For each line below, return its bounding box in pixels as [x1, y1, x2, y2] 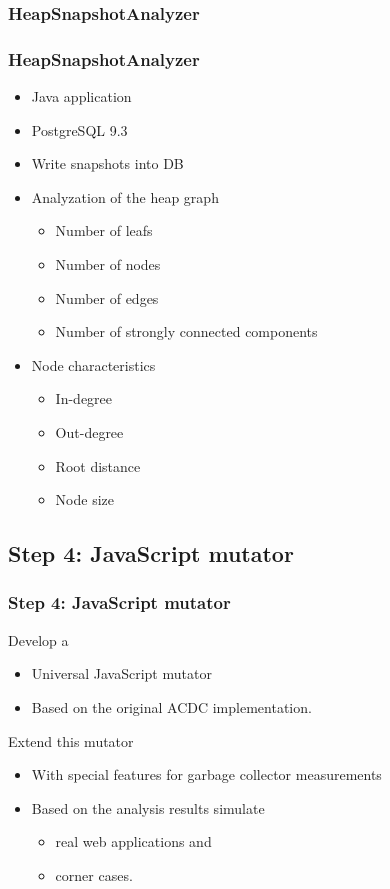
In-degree [55, 388, 113, 409]
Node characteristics [31, 354, 156, 375]
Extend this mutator [8, 730, 134, 751]
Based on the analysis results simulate [31, 797, 265, 818]
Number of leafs [55, 220, 153, 241]
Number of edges [55, 287, 159, 308]
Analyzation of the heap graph [31, 186, 219, 207]
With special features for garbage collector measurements [31, 764, 382, 785]
